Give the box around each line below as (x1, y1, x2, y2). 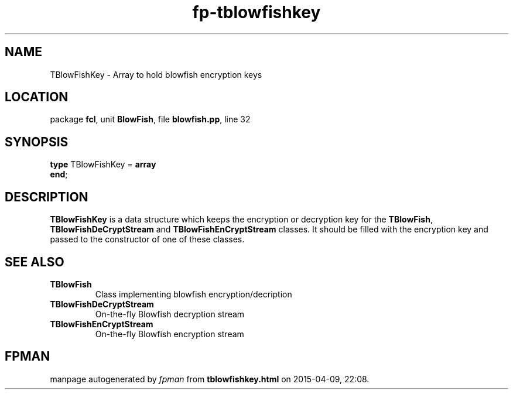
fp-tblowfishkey (192, 2, 321, 22)
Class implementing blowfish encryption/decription (95, 289, 292, 299)
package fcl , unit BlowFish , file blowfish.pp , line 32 (50, 114, 251, 125)
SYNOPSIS (5, 134, 69, 149)
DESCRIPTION (5, 189, 88, 204)
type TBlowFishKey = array (50, 159, 156, 170)
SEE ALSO (5, 254, 64, 269)
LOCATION (5, 90, 69, 105)
